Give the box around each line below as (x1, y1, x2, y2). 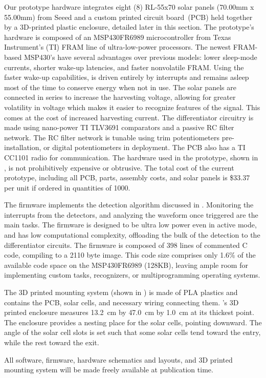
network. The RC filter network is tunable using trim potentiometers (4, 132, 219, 142)
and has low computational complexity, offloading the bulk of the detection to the (4, 229, 260, 240)
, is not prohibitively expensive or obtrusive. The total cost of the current (4, 162, 234, 173)
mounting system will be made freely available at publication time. (4, 364, 213, 375)
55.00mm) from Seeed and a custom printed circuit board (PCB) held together (4, 11, 253, 22)
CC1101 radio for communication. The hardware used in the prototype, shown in (4, 152, 258, 162)
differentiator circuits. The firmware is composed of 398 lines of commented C (4, 239, 248, 250)
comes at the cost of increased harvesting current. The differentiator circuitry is (4, 112, 254, 122)
